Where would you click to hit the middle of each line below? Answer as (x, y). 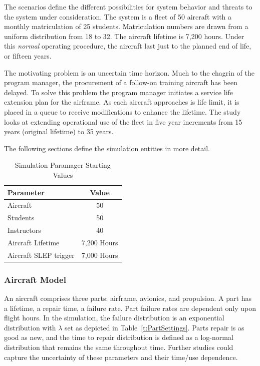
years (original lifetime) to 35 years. (59, 131)
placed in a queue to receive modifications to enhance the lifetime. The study (122, 111)
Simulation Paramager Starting (63, 165)
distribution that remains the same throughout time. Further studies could (119, 347)
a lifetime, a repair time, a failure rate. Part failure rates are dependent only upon (130, 308)
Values (63, 174)
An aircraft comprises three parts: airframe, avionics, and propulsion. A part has (128, 298)
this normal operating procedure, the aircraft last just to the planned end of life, (128, 46)
